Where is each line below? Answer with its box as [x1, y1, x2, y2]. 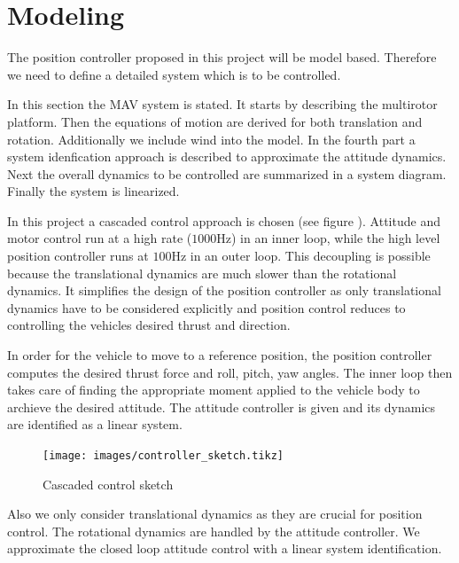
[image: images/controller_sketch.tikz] [43, 450, 284, 462]
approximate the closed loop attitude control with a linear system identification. [7, 539, 442, 558]
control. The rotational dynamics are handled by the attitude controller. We [7, 521, 420, 540]
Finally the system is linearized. [7, 182, 180, 200]
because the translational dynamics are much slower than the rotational [7, 263, 397, 282]
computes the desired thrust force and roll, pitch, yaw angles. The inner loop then [7, 363, 453, 381]
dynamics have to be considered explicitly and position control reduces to [7, 298, 406, 317]
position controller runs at [7, 246, 149, 265]
